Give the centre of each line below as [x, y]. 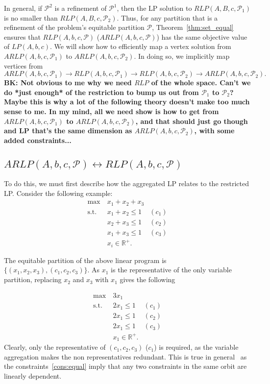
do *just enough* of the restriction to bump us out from [101, 92]
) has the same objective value [202, 36]
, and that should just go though [192, 121]
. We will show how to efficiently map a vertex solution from [141, 46]
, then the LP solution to [154, 8]
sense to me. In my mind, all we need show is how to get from [111, 111]
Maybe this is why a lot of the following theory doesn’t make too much [127, 102]
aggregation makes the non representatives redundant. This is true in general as [125, 356]
